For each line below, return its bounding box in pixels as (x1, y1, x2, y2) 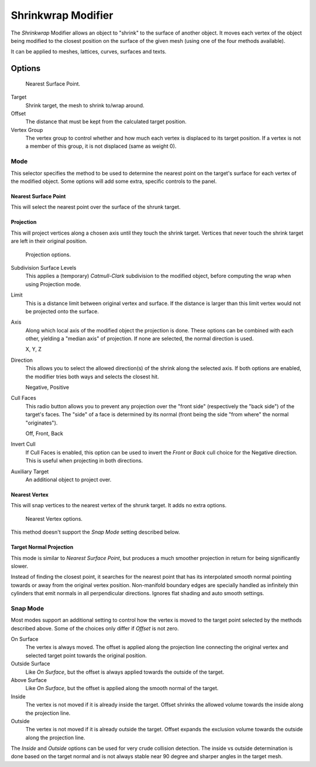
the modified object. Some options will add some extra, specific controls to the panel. (11, 178, 217, 185)
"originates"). (25, 419, 58, 426)
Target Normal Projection (11, 544, 74, 551)
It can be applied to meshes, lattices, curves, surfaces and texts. (11, 48, 167, 55)
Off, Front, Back (25, 430, 64, 437)
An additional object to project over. (25, 476, 112, 483)
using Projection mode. (25, 280, 81, 287)
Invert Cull (11, 440, 36, 448)
